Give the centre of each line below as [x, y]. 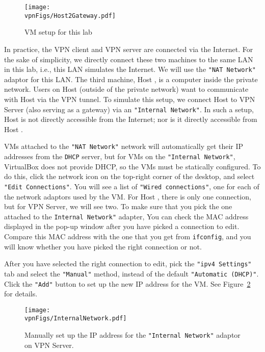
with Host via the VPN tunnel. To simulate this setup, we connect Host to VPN [130, 99]
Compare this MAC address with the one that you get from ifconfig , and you [128, 236]
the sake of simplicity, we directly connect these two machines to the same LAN [129, 59]
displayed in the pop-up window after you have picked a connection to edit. [122, 226]
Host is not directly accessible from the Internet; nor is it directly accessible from [131, 119]
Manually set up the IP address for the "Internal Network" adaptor [132, 335]
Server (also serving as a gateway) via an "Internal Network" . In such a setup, [129, 109]
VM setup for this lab [58, 32]
